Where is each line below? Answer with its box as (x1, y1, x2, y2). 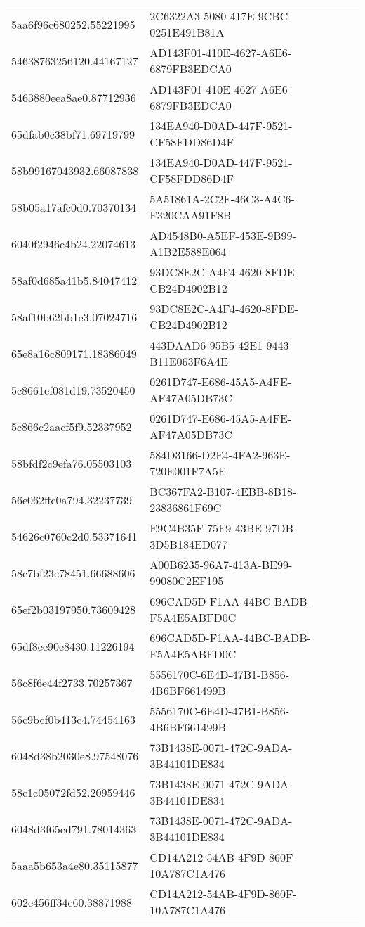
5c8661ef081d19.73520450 (11, 381, 135, 398)
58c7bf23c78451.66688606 (11, 564, 135, 581)
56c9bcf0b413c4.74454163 (11, 710, 135, 727)
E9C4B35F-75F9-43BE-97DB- (150, 520, 298, 536)
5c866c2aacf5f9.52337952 (11, 418, 132, 435)
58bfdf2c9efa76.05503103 (11, 454, 132, 471)
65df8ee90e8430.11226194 (11, 637, 135, 654)
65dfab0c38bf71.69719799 (11, 125, 135, 142)
